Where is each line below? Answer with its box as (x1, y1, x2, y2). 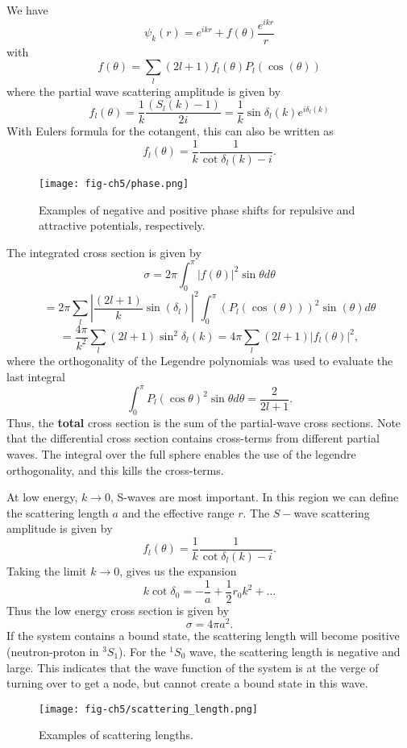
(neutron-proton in (6, 642, 99, 659)
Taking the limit (6, 563, 87, 580)
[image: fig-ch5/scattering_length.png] (39, 703, 259, 715)
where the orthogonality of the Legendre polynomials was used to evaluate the (6, 352, 393, 369)
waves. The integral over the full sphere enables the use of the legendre (6, 446, 356, 462)
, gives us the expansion (119, 563, 237, 580)
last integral (6, 368, 65, 384)
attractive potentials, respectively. (39, 217, 206, 234)
